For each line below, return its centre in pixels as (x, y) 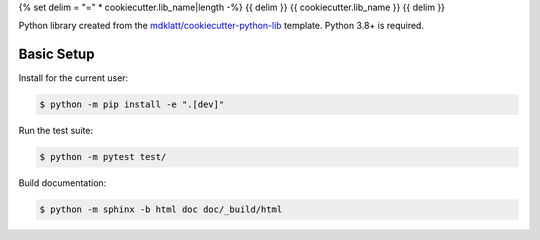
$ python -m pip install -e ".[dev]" (132, 104)
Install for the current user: (73, 78)
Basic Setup (56, 54)
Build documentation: (62, 183)
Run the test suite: (56, 131)
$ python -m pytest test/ (103, 157)
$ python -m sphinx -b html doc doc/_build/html (161, 209)
